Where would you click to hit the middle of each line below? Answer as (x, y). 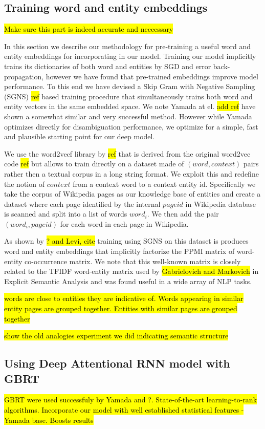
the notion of (24, 184)
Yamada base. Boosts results (49, 420)
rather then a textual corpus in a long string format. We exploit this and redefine (131, 173)
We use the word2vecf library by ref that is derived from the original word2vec (127, 153)
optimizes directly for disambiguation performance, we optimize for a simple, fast (131, 126)
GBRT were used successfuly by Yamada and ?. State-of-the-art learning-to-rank (131, 400)
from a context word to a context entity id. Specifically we (164, 184)
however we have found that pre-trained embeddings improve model (152, 76)
